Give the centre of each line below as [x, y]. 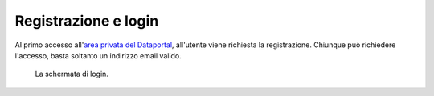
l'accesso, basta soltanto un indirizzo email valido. [98, 55]
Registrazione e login [87, 21]
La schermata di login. [72, 74]
